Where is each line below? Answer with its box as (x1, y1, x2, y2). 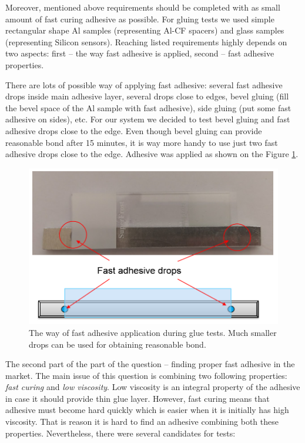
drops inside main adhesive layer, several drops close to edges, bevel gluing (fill (5, 90, 289, 102)
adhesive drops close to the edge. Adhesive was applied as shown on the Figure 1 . (5, 148, 299, 160)
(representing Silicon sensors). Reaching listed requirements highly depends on (5, 35, 287, 48)
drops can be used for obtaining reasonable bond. (29, 338, 206, 350)
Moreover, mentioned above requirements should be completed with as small (5, 1, 280, 13)
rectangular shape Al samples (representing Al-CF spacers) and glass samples (5, 24, 284, 36)
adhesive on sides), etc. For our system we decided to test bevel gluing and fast (5, 113, 290, 125)
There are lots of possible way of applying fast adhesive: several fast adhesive (5, 78, 283, 91)
